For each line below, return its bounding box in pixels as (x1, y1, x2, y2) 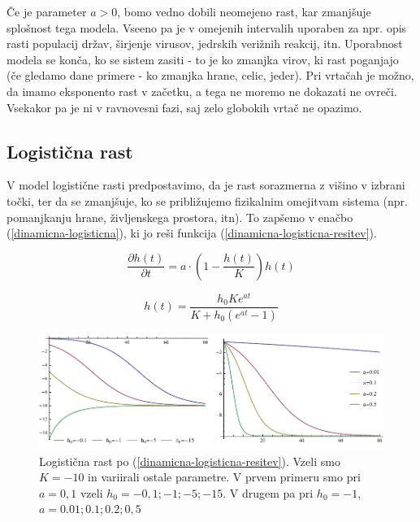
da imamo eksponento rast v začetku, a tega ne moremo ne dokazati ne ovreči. (6, 82, 397, 99)
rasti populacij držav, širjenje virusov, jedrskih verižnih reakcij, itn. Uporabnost (6, 35, 403, 52)
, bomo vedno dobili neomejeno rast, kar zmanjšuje (117, 3, 371, 20)
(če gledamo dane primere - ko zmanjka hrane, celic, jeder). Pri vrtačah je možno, (6, 67, 414, 84)
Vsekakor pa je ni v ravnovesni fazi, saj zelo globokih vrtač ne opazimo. (6, 98, 362, 115)
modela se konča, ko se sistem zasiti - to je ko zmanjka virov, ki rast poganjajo (6, 50, 399, 67)
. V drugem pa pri (223, 484, 314, 501)
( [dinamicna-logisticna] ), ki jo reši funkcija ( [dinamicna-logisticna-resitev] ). (6, 224, 377, 241)
